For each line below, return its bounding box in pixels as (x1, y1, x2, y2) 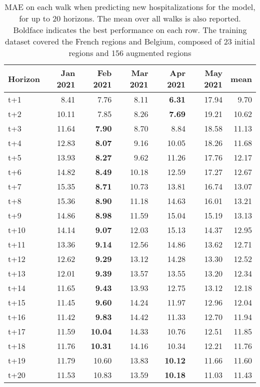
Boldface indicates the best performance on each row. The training (13, 24, 247, 35)
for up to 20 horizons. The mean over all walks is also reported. (19, 12, 241, 24)
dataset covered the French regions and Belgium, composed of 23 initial (5, 35, 255, 47)
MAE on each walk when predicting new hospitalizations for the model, (4, 1, 255, 12)
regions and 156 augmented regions (68, 47, 191, 58)
